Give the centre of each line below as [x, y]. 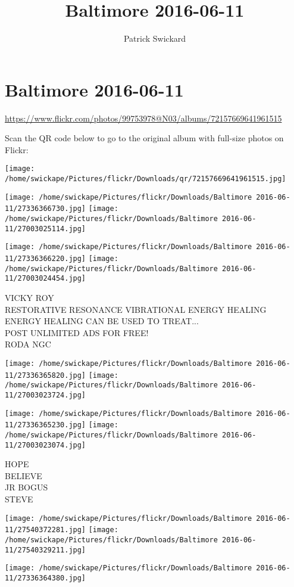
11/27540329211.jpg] [46, 550]
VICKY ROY [29, 297]
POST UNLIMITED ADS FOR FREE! [77, 332]
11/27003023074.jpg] [46, 445]
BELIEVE [24, 475]
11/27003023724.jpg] [46, 395]
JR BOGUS [26, 487]
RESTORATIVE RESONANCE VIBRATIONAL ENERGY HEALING [136, 309]
